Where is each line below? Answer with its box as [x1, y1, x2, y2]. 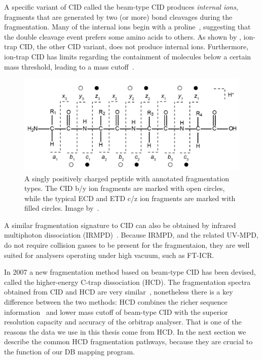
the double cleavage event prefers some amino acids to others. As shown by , [4, 31, 241, 42]
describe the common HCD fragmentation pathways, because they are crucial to [4, 336, 253, 347]
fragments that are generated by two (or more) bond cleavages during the [4, 11, 233, 22]
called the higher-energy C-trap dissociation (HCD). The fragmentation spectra [4, 276, 251, 287]
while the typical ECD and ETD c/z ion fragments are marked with [24, 192, 236, 203]
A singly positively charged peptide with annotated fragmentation [24, 173, 229, 183]
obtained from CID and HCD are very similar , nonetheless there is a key [4, 286, 233, 297]
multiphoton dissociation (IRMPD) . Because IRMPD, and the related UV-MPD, [4, 230, 258, 240]
